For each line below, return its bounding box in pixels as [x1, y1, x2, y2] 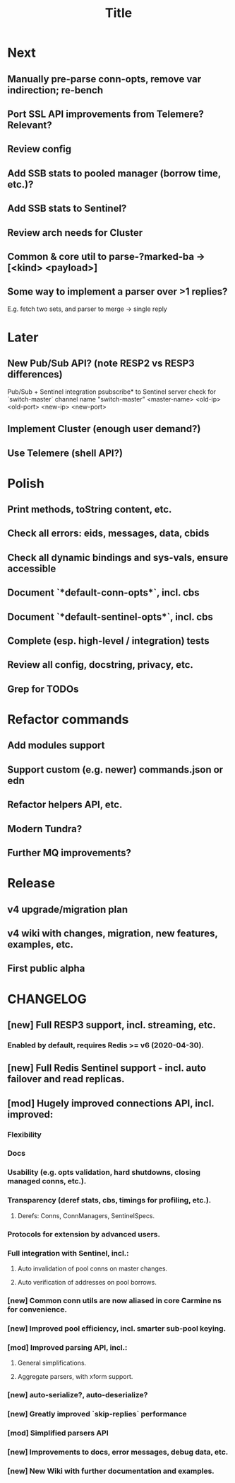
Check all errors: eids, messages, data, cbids [7, 528, 210, 540]
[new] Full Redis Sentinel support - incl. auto [7, 1062, 207, 1074]
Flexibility [7, 1130, 42, 1140]
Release [7, 875, 55, 892]
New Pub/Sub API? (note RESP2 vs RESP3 [7, 358, 195, 370]
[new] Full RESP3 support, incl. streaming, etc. [7, 1018, 217, 1031]
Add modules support [7, 739, 105, 751]
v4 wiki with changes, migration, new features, [7, 927, 218, 939]
